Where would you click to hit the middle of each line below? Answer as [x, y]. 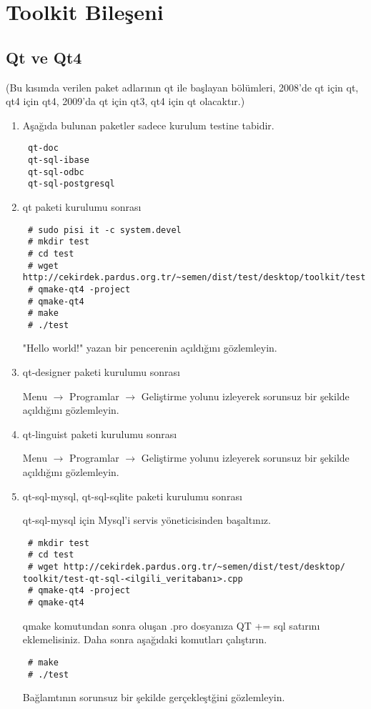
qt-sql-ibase [58, 160]
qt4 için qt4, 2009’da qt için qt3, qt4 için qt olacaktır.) [125, 101]
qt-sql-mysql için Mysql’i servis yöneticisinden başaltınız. [147, 520]
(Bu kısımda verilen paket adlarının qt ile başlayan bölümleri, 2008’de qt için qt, [182, 87]
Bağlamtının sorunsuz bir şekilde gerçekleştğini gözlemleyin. [154, 697]
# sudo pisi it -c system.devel [104, 230]
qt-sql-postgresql [71, 184]
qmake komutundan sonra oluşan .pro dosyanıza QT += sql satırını [171, 625]
